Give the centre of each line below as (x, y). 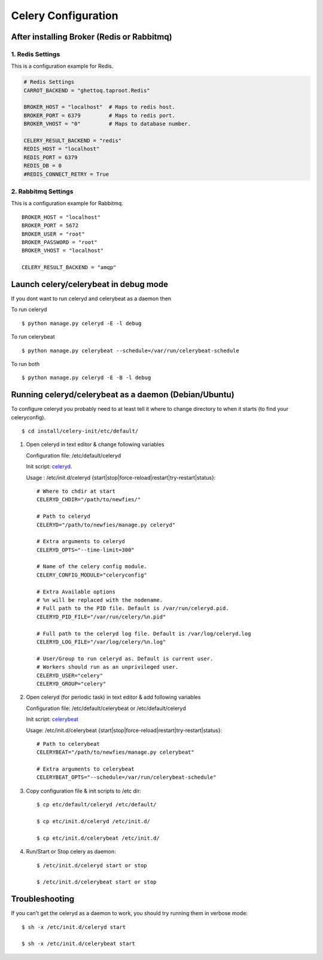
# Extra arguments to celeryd (81, 542)
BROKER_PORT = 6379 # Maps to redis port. (100, 115)
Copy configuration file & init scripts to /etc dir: (84, 791)
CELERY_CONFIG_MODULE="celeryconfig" (92, 575)
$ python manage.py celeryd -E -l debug (82, 323)
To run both (25, 364)
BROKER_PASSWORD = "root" (60, 242)
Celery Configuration (65, 16)
